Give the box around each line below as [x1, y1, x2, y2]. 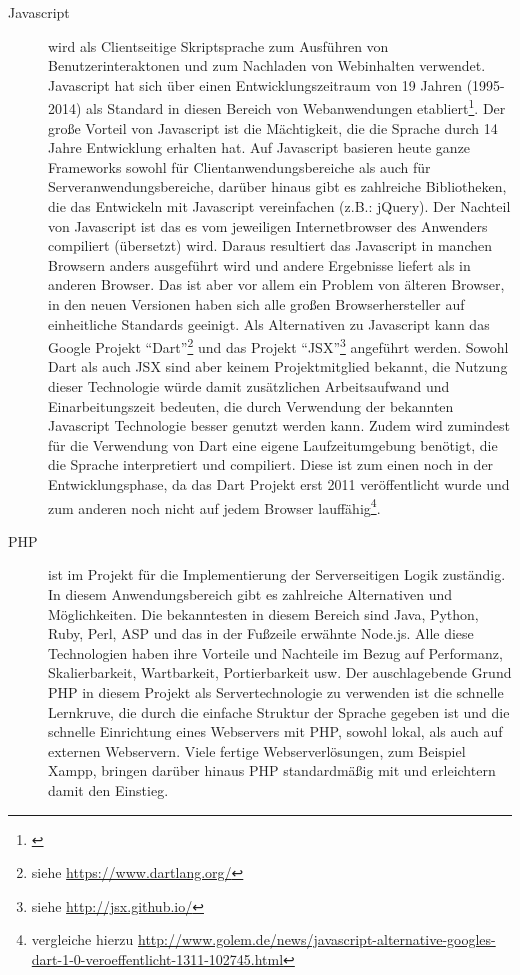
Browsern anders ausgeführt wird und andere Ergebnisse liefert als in [48, 254, 471, 275]
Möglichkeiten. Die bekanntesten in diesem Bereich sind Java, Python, [48, 603, 479, 624]
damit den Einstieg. [48, 779, 169, 800]
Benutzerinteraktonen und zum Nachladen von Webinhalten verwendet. [48, 55, 486, 76]
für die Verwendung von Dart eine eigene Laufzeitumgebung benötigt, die [48, 434, 498, 455]
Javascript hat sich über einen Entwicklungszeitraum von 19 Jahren [48, 74, 462, 95]
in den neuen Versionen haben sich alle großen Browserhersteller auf [48, 293, 465, 314]
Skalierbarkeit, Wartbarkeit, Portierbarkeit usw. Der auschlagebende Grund [48, 662, 512, 683]
